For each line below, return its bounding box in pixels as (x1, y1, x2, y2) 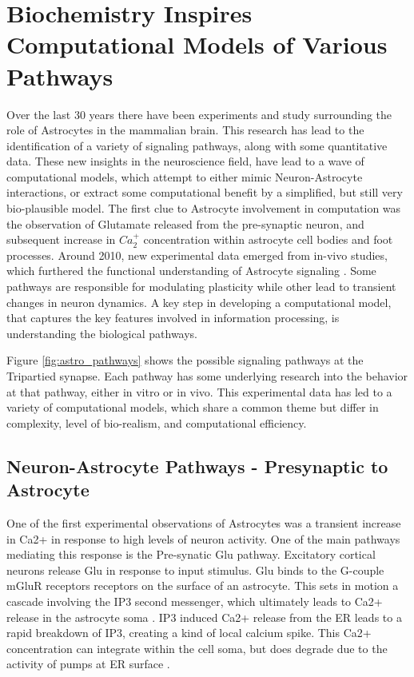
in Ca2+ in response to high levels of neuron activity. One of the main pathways (6, 530, 400, 547)
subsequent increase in (6, 231, 116, 248)
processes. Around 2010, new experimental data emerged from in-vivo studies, (6, 246, 388, 263)
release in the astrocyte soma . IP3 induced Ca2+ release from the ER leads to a (6, 608, 402, 625)
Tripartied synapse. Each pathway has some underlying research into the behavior (6, 368, 408, 384)
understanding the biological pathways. (6, 325, 198, 341)
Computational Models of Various (6, 28, 388, 61)
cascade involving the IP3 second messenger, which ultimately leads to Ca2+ (6, 592, 383, 609)
